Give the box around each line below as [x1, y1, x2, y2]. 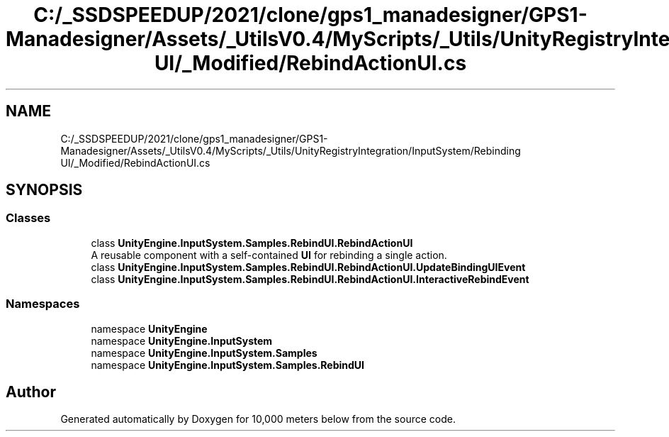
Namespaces [6, 297, 80, 311]
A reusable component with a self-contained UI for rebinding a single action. [91, 248, 447, 261]
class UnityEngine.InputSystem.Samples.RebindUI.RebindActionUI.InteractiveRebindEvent [91, 272, 529, 285]
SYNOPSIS [6, 181, 83, 199]
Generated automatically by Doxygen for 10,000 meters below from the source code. [60, 413, 456, 426]
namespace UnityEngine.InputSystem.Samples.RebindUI [91, 358, 365, 371]
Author [6, 382, 56, 401]
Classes [6, 211, 51, 226]
